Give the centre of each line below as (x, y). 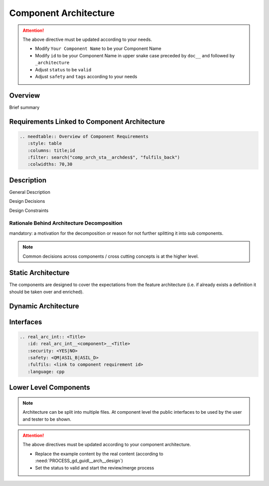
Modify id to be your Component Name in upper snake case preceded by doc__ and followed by (135, 55)
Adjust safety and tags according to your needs (86, 76)
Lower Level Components (50, 388)
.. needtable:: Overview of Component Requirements (84, 136)
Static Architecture (39, 273)
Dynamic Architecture (44, 306)
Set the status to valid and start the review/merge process (95, 468)
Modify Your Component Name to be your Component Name (98, 49)
